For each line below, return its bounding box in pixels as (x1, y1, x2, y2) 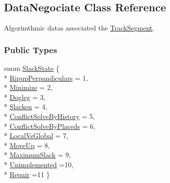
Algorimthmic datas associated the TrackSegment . (4, 23, 155, 33)
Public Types (4, 43, 57, 56)
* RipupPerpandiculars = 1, (4, 72, 88, 83)
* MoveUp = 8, (4, 140, 50, 150)
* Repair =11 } (4, 169, 50, 179)
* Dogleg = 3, (4, 91, 46, 102)
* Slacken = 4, (4, 101, 48, 112)
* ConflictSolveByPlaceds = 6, (4, 121, 96, 131)
